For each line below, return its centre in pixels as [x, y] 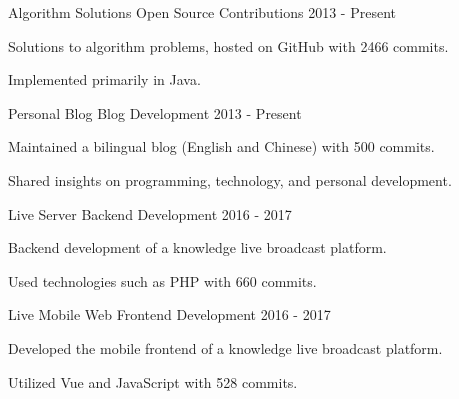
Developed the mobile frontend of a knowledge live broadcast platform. [225, 347]
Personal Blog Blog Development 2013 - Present [155, 112]
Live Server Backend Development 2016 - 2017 [150, 213]
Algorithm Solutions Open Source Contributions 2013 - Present [202, 12]
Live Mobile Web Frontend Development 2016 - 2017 [169, 314]
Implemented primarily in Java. [104, 79]
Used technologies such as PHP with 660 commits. [162, 280]
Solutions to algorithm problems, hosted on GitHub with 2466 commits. [228, 45]
